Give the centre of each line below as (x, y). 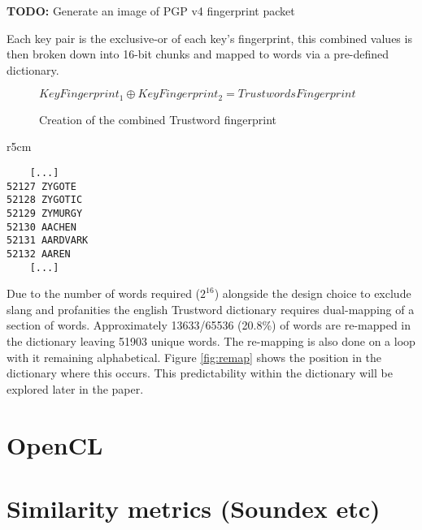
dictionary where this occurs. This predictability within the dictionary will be (200, 373)
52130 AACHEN (41, 227)
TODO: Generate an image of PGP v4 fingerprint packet (151, 11)
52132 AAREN (39, 254)
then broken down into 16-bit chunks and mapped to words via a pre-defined (198, 54)
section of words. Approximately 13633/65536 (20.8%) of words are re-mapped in (209, 325)
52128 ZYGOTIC (45, 200)
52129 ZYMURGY (45, 213)
